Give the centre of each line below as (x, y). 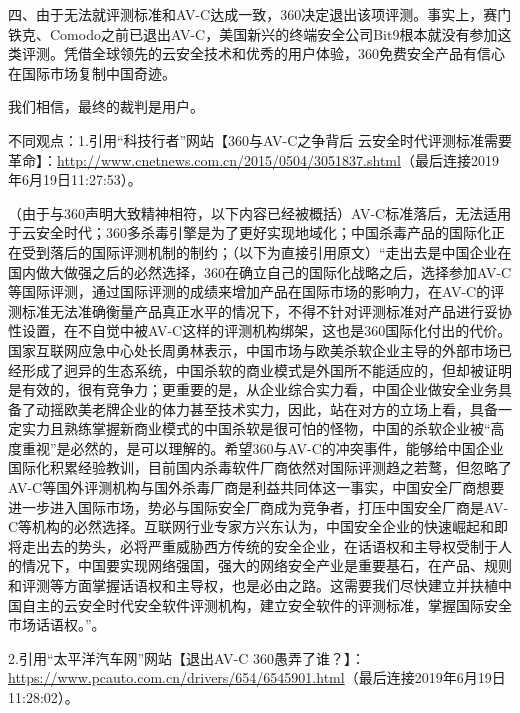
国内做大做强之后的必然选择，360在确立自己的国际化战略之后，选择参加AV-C (260, 271)
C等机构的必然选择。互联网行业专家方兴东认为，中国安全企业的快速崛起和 (251, 526)
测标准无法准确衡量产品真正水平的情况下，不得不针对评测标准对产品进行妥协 (260, 310)
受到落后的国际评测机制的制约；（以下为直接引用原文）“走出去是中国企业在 (266, 251)
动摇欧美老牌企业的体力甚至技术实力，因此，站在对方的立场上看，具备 (266, 408)
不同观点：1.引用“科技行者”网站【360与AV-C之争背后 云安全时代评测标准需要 (260, 139)
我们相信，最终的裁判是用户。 (106, 106)
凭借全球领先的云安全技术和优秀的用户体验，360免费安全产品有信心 (284, 53)
